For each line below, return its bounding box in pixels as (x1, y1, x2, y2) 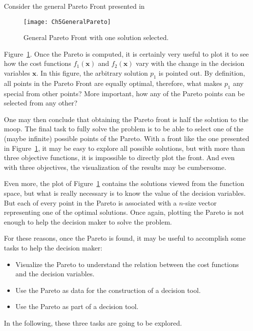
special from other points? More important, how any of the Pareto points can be (4, 88, 245, 98)
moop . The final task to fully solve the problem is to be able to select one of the (4, 124, 244, 134)
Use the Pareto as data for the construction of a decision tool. (15, 285, 201, 295)
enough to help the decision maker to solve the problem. (4, 216, 172, 227)
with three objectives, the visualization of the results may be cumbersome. (4, 162, 227, 172)
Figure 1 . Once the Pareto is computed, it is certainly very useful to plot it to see (4, 48, 249, 59)
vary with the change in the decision (136, 58, 245, 68)
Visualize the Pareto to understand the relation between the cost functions (15, 259, 239, 269)
